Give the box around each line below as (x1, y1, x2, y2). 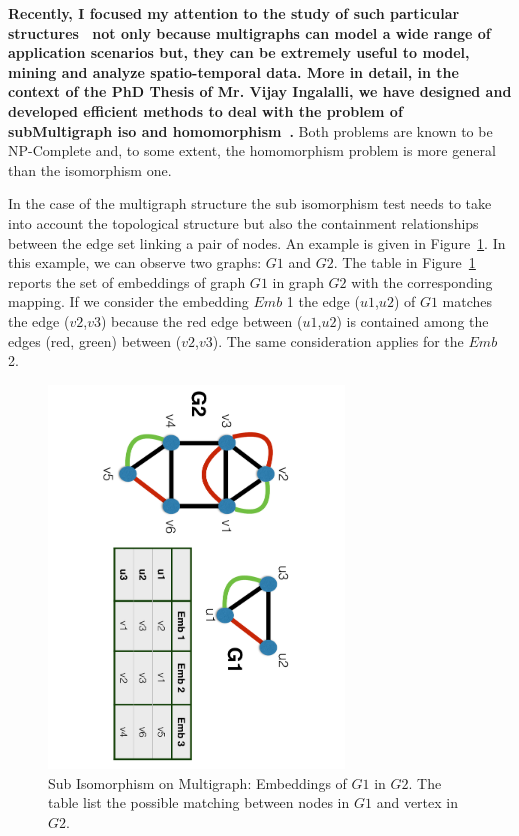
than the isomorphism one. (8, 159, 172, 180)
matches (442, 291, 493, 312)
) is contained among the (336, 310, 489, 331)
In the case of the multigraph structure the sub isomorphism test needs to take (8, 193, 492, 214)
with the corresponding (351, 271, 493, 292)
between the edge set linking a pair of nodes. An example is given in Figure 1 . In (8, 232, 506, 253)
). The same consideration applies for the (212, 330, 464, 351)
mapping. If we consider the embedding (8, 291, 249, 312)
